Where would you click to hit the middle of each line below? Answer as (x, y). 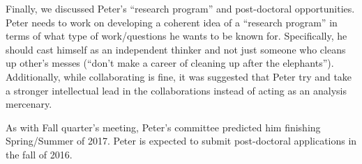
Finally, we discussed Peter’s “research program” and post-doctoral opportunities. (180, 8)
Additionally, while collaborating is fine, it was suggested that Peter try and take (179, 76)
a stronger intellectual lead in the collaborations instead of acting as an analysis (176, 90)
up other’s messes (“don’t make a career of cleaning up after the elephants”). (170, 63)
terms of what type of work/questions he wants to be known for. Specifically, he (176, 36)
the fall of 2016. (39, 154)
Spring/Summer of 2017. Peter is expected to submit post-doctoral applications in (181, 141)
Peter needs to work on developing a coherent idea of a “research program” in (172, 22)
